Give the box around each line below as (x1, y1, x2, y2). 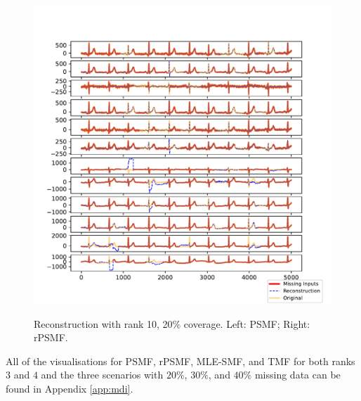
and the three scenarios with (41, 367, 164, 382)
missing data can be (254, 367, 341, 382)
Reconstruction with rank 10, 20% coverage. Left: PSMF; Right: (34, 316, 310, 331)
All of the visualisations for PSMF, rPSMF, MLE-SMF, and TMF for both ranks (6, 353, 355, 368)
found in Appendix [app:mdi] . (6, 381, 133, 395)
